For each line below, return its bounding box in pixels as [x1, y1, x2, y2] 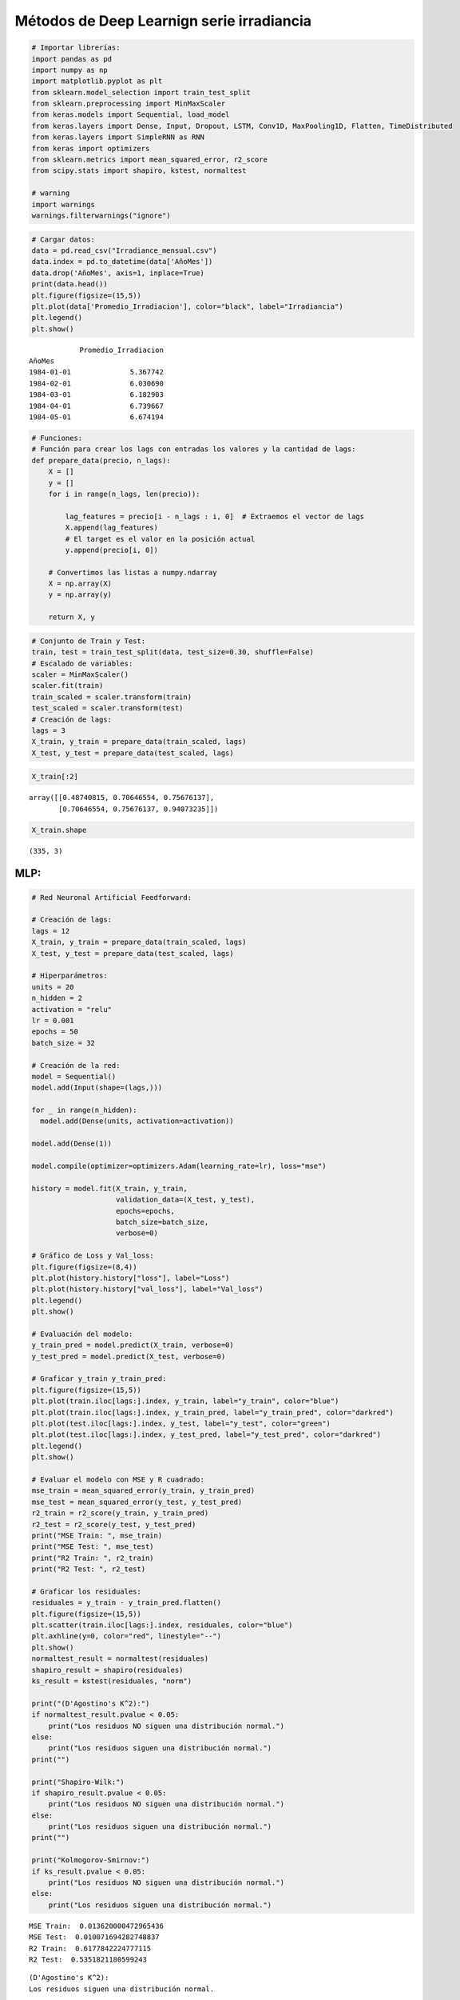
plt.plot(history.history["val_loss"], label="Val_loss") [31, 1285, 264, 1294]
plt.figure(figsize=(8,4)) [31, 1262, 137, 1271]
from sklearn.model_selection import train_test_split [31, 88, 251, 97]
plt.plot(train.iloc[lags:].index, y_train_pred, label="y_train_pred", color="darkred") [31, 1408, 395, 1417]
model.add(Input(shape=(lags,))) [31, 1083, 163, 1092]
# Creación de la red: [31, 1061, 121, 1070]
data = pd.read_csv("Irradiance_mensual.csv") [31, 246, 217, 255]
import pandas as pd [31, 54, 112, 63]
